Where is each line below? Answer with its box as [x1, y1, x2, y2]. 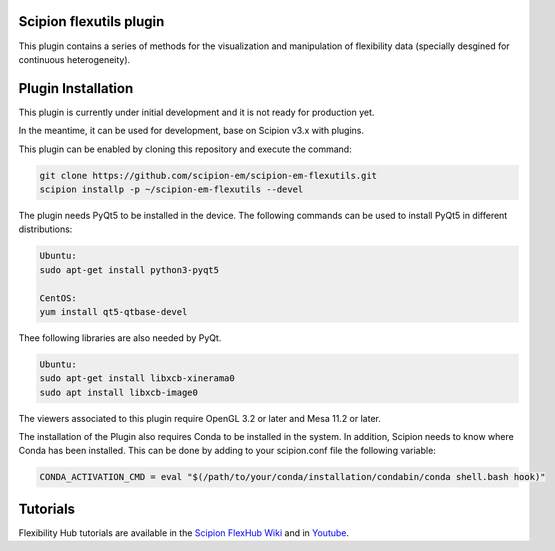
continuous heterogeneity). [18, 53, 131, 65]
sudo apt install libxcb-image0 [39, 386, 199, 398]
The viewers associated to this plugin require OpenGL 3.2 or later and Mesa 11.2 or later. [18, 412, 382, 424]
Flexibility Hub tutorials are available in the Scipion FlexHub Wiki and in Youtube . [18, 526, 350, 539]
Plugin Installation [18, 80, 134, 97]
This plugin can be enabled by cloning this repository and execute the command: [18, 143, 352, 155]
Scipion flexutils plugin [18, 13, 165, 30]
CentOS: [39, 292, 77, 304]
